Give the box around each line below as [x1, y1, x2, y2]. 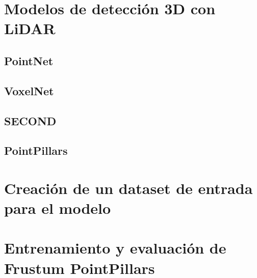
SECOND [4, 113, 57, 128]
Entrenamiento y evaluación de [4, 237, 226, 258]
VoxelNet [4, 82, 54, 98]
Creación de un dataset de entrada [4, 177, 253, 198]
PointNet [4, 52, 54, 68]
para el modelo [4, 198, 111, 218]
